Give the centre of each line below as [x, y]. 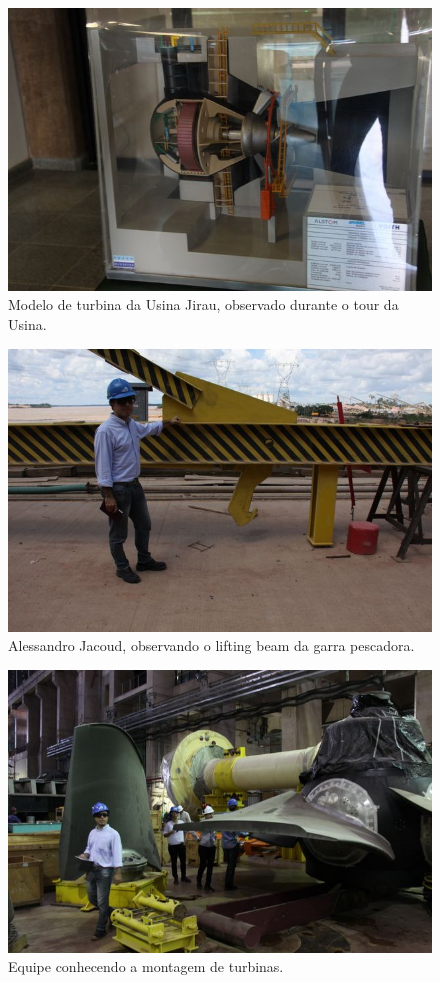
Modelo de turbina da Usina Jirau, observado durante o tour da [203, 304]
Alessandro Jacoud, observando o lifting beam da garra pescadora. [211, 645]
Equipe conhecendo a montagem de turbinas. [146, 966]
